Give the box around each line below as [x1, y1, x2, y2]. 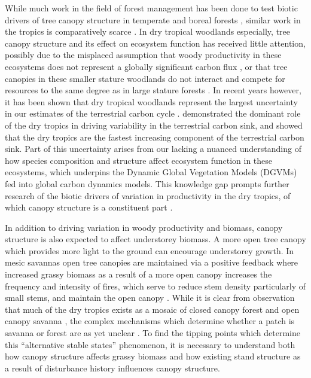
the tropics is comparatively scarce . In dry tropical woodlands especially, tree [5, 25, 291, 38]
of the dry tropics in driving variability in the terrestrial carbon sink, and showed [5, 118, 303, 131]
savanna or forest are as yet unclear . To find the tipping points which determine [5, 327, 301, 339]
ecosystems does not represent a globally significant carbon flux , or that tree [5, 60, 288, 72]
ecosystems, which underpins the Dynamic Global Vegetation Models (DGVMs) [5, 166, 297, 178]
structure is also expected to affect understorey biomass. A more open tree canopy [5, 233, 306, 245]
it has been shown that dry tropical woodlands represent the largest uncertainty [5, 95, 298, 108]
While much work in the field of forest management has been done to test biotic [5, 2, 298, 14]
